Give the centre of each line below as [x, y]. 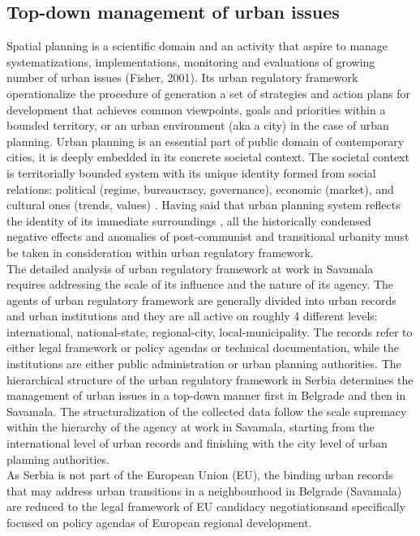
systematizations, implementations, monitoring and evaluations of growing [191, 61]
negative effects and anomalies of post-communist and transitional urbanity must [208, 236]
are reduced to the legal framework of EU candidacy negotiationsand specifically [206, 506]
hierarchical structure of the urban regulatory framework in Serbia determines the [210, 379]
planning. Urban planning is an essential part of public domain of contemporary [206, 141]
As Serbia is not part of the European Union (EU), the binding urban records [200, 475]
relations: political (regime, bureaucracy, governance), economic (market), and [200, 189]
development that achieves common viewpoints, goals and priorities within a [196, 109]
